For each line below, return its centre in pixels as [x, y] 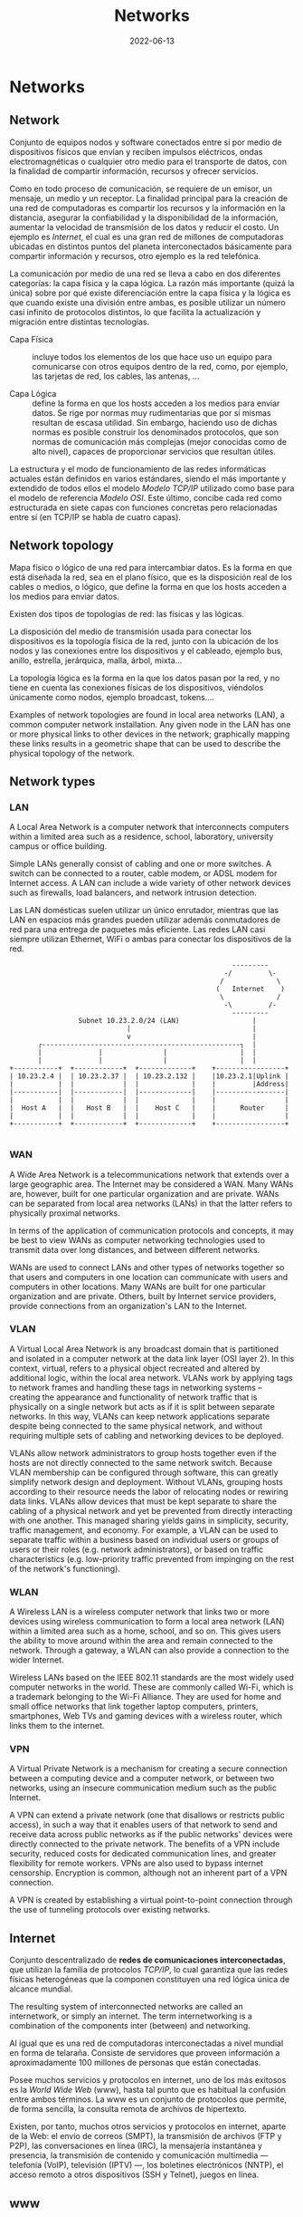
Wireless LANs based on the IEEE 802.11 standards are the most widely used [151, 1678]
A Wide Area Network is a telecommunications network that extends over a [149, 1174]
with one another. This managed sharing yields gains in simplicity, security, [149, 1520]
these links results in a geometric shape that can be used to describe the [145, 743]
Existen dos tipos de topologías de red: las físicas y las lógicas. [127, 613]
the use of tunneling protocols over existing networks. [110, 1910]
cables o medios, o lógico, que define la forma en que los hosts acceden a [148, 586]
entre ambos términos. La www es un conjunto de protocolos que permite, [148, 2099]
